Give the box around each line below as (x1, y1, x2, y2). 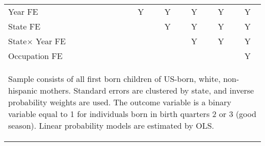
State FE (8, 20, 41, 32)
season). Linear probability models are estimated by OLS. (8, 120, 215, 131)
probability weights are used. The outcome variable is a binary (8, 96, 231, 108)
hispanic (8, 84, 37, 96)
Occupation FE (8, 50, 63, 62)
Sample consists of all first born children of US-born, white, (8, 73, 221, 84)
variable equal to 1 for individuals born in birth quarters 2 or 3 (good (8, 108, 256, 120)
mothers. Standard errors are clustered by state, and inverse (40, 84, 254, 96)
